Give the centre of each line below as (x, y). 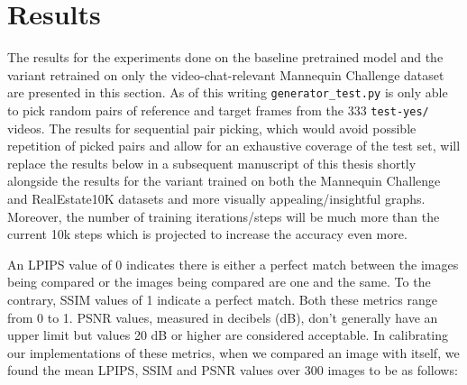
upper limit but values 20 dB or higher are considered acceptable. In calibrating (228, 335)
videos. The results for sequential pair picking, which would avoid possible (212, 128)
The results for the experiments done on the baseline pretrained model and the (225, 57)
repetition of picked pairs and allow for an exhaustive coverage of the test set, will (234, 146)
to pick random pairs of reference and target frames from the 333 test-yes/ (218, 110)
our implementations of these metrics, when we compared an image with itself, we (233, 352)
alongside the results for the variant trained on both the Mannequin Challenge (224, 181)
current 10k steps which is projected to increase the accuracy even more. (207, 234)
